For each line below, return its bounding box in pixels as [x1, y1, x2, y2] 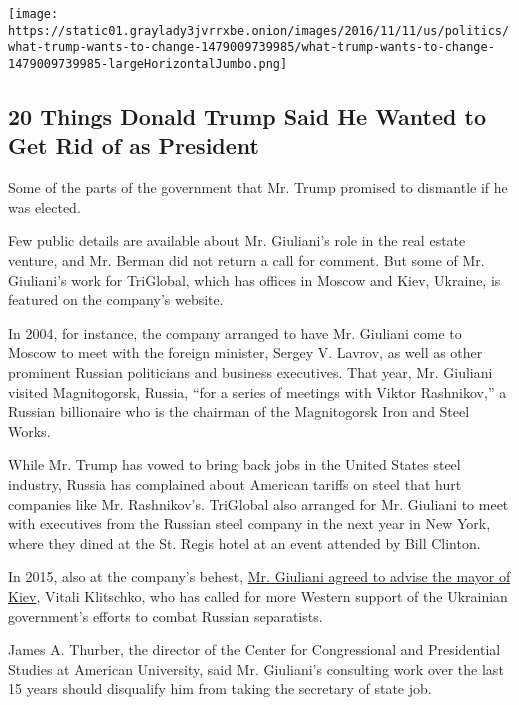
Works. [8, 420, 51, 441]
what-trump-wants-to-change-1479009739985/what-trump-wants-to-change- [8, 40, 495, 55]
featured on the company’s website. [8, 289, 224, 310]
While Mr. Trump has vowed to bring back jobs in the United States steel [8, 454, 461, 475]
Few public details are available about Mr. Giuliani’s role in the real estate [8, 230, 466, 251]
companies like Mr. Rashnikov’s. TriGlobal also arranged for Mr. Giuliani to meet [8, 493, 509, 514]
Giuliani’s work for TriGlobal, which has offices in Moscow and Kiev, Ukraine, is [8, 269, 501, 290]
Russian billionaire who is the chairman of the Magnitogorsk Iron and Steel [8, 401, 470, 422]
